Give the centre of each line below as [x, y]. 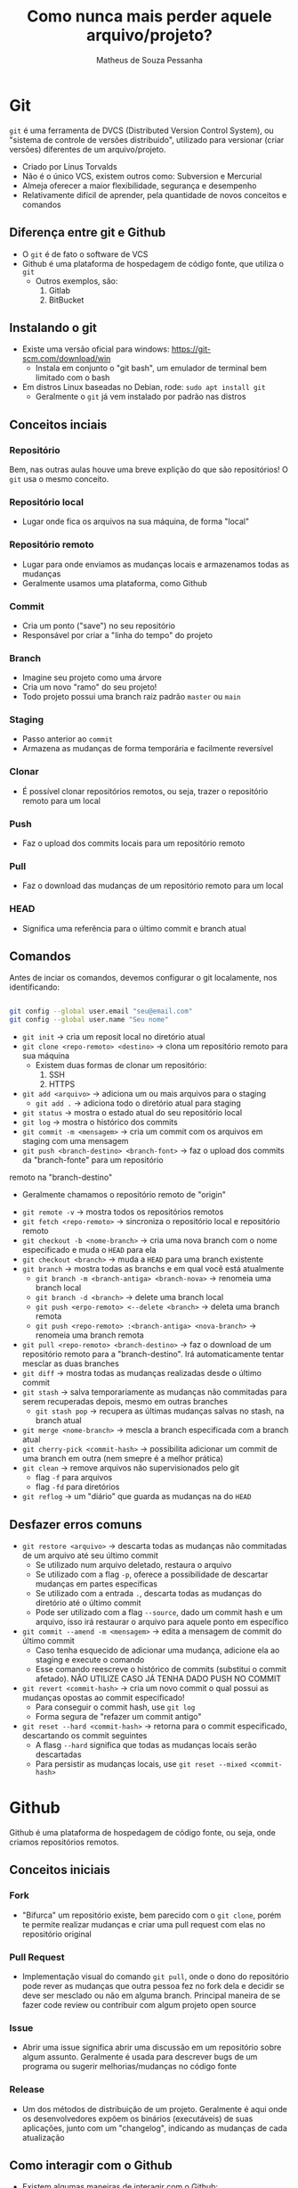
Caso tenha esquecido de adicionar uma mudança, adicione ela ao [157, 1650]
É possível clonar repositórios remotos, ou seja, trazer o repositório [145, 791]
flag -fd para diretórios [77, 1487]
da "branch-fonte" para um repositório [93, 1160]
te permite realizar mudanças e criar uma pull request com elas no [144, 1924]
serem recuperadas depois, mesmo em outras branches [125, 1402]
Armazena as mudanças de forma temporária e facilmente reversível [148, 749]
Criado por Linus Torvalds [69, 166]
